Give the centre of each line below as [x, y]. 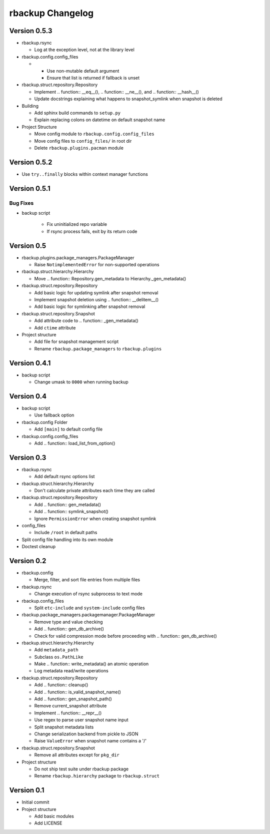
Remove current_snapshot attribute [70, 706]
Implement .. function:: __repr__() [68, 713]
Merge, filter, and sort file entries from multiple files [87, 580]
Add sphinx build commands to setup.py [77, 113]
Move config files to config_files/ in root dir [83, 141]
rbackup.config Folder [44, 422]
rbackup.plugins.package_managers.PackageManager [78, 257]
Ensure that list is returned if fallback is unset [93, 78]
